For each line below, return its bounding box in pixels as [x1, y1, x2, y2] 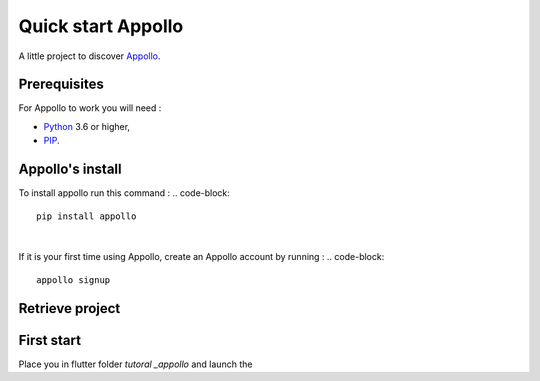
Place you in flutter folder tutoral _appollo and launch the [18, 358, 253, 370]
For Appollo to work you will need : [18, 102, 162, 114]
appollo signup [36, 274, 111, 285]
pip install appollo [36, 210, 137, 222]
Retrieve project [18, 300, 121, 317]
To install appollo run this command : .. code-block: [18, 187, 230, 199]
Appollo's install [18, 161, 122, 178]
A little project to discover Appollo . [18, 50, 161, 62]
